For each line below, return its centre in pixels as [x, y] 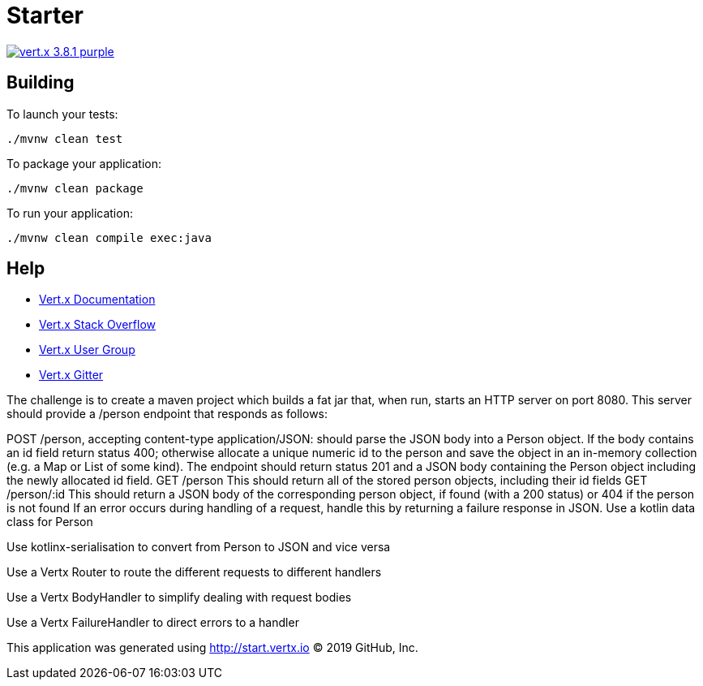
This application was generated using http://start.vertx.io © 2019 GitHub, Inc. [212, 648]
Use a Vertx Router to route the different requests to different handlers [194, 572]
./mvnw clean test [65, 138]
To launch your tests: [62, 114]
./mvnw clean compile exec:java [109, 237]
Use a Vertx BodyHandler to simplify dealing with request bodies [179, 598]
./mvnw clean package [75, 188]
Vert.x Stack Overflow [98, 325]
